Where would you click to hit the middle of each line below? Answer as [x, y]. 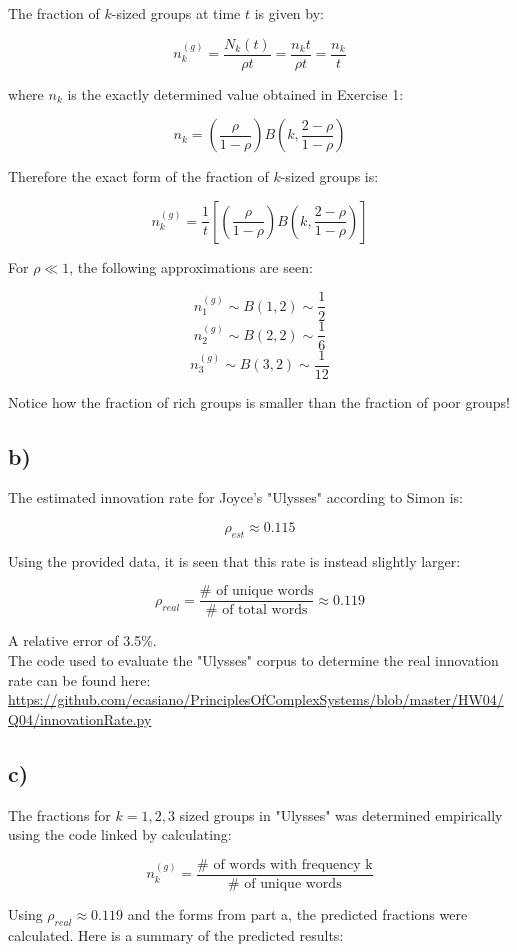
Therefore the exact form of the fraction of [138, 176]
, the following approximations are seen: [191, 266]
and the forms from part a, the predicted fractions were [297, 913]
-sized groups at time [176, 13]
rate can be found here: [79, 679]
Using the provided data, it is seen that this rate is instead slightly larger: [234, 560]
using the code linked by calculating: [120, 834]
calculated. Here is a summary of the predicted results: [176, 934]
